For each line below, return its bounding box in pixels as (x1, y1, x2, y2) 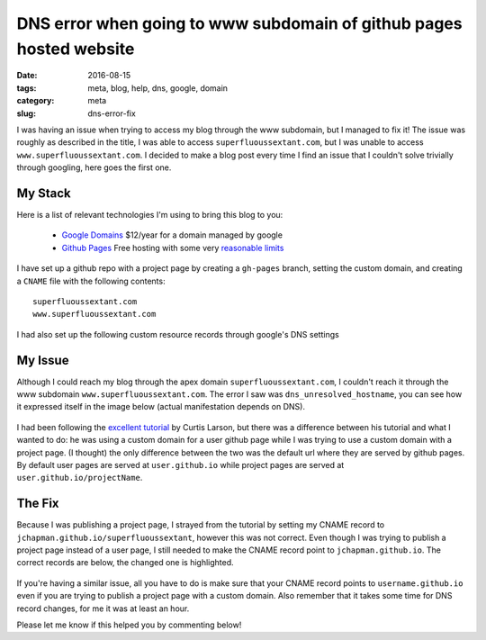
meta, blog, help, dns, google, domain (87, 82, 229, 94)
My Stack (16, 185, 71, 201)
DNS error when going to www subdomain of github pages (16, 14, 463, 33)
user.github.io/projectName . (16, 473, 143, 483)
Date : (16, 70, 38, 81)
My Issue (16, 352, 69, 368)
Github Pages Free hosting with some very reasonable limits (61, 242, 284, 253)
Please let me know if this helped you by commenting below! (16, 619, 242, 630)
